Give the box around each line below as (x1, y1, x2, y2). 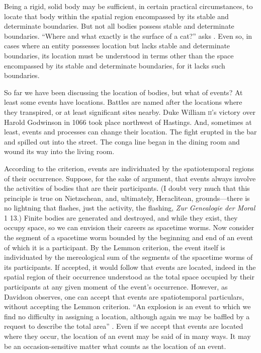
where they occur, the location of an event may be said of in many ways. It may (4, 331, 251, 341)
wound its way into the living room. (4, 146, 115, 157)
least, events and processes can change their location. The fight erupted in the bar (4, 126, 257, 137)
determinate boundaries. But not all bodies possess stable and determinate (4, 21, 234, 31)
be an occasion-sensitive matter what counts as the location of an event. (4, 340, 226, 351)
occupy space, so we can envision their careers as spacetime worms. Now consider (4, 222, 254, 233)
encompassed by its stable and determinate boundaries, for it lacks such (4, 60, 225, 70)
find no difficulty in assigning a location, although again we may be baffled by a (4, 311, 250, 321)
